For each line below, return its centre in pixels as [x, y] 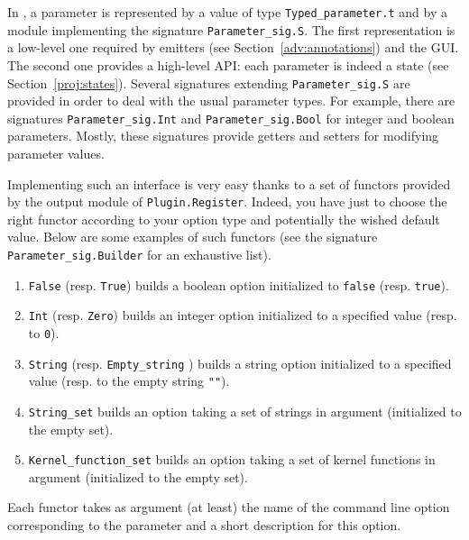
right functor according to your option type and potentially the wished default [224, 219]
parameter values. [56, 153]
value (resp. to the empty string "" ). [129, 381]
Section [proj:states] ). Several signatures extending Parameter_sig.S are [209, 82]
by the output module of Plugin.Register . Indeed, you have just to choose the [227, 201]
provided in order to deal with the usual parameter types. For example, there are [231, 101]
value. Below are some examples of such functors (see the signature [193, 237]
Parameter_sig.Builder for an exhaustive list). [139, 255]
